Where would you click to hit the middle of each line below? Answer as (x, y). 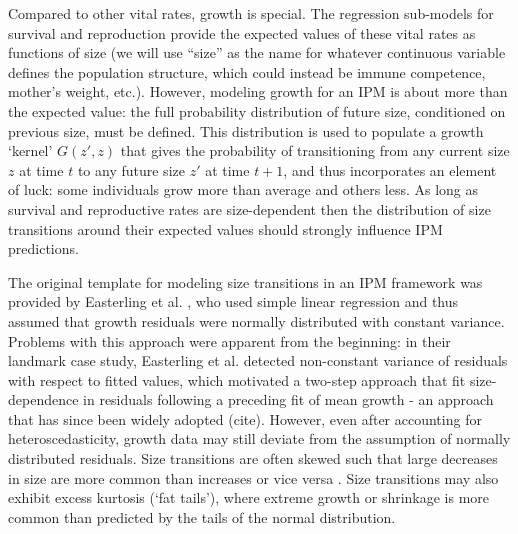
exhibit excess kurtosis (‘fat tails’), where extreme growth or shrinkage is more (249, 497)
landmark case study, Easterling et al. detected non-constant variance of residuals (258, 360)
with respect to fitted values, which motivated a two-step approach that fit (237, 379)
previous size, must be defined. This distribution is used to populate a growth (246, 130)
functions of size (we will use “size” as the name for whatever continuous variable (257, 52)
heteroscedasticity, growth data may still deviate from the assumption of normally (259, 438)
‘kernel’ (30, 150)
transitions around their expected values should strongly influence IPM (225, 228)
